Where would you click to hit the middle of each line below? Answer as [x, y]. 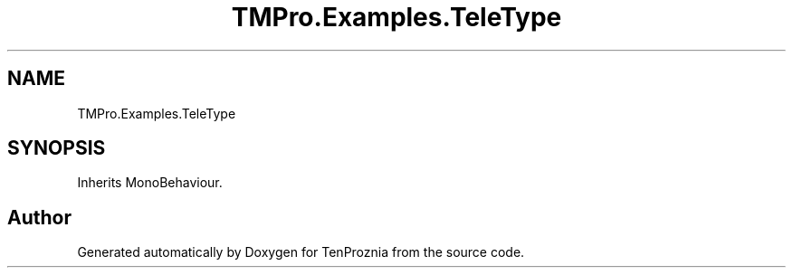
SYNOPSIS [57, 148]
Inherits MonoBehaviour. [150, 183]
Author [39, 217]
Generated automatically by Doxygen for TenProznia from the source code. [301, 252]
